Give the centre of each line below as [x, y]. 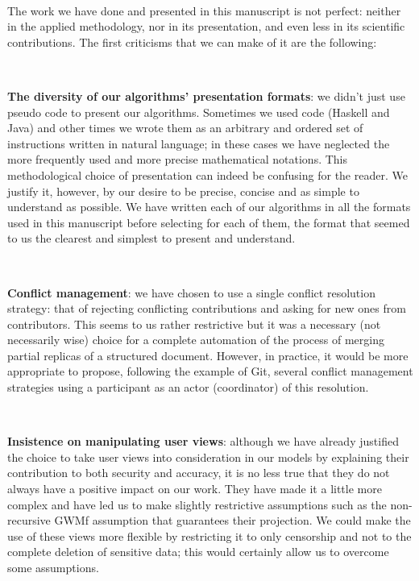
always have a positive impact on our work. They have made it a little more [195, 489]
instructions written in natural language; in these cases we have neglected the [199, 143]
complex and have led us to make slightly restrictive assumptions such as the [197, 504]
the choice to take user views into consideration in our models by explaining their [208, 456]
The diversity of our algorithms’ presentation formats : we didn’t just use [206, 95]
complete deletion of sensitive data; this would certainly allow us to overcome [198, 552]
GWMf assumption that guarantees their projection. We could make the [232, 520]
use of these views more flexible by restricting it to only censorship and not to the [209, 535]
